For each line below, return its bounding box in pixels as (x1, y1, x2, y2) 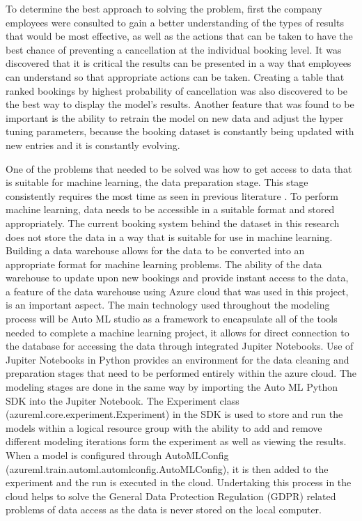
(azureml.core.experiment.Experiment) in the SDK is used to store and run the (6, 407, 343, 421)
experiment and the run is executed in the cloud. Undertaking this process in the (6, 475, 352, 490)
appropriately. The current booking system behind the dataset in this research (6, 215, 340, 230)
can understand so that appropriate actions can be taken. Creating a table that (6, 69, 345, 84)
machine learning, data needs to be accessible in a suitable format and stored (6, 202, 335, 217)
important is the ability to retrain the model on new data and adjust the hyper (6, 110, 344, 125)
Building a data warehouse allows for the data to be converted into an (6, 243, 305, 258)
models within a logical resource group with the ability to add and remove (6, 420, 322, 435)
